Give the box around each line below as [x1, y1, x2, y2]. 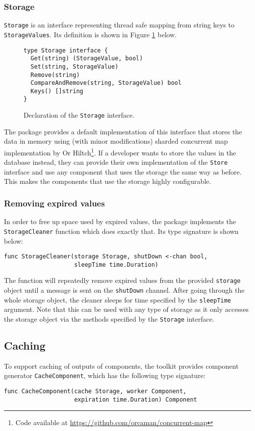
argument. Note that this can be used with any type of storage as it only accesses [4, 304, 249, 314]
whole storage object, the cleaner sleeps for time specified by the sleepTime [4, 294, 231, 304]
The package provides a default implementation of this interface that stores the [4, 126, 242, 136]
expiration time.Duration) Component [74, 396, 197, 403]
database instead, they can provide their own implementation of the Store [4, 157, 228, 167]
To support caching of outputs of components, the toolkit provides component [4, 360, 239, 371]
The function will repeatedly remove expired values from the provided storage [4, 275, 241, 285]
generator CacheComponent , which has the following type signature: [4, 370, 205, 380]
